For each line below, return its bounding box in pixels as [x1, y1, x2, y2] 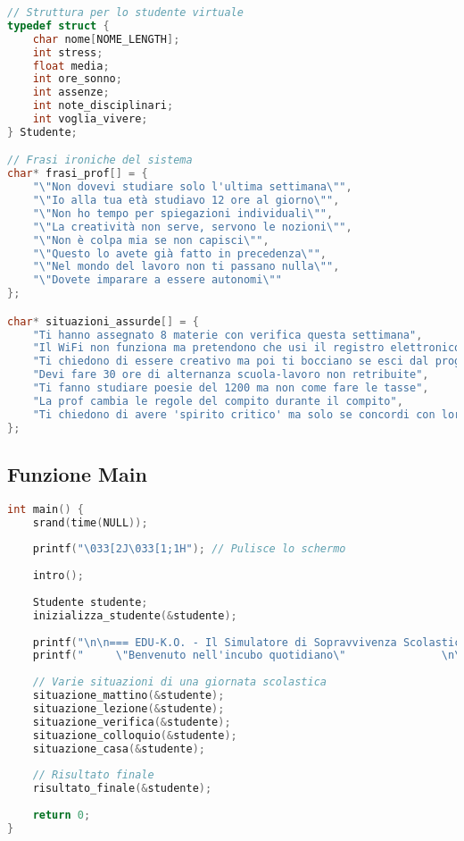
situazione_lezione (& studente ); [32, 702, 225, 715]
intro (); [32, 569, 84, 583]
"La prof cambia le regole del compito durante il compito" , [32, 394, 403, 408]
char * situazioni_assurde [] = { [7, 315, 199, 328]
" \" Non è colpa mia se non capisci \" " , [32, 233, 269, 247]
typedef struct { [7, 19, 110, 32]
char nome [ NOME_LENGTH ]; [32, 32, 180, 46]
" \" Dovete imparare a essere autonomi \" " [32, 273, 282, 287]
